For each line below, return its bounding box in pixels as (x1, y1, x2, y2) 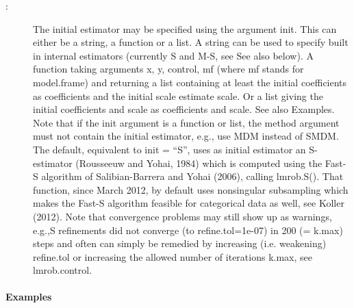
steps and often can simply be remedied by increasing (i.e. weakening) (33, 236, 327, 251)
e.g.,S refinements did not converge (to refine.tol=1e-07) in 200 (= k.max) (33, 222, 343, 237)
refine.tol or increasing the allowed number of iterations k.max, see (33, 249, 312, 264)
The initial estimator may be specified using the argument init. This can (33, 21, 337, 36)
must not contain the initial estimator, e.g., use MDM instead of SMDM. (33, 129, 339, 143)
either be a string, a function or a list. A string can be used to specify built (33, 35, 349, 49)
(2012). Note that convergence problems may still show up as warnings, (33, 209, 332, 223)
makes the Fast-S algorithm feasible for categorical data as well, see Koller (33, 196, 344, 210)
